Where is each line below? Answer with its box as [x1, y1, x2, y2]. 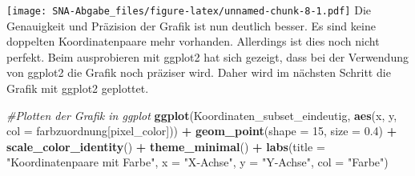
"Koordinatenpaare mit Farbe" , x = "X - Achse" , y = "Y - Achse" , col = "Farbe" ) [6, 154, 389, 170]
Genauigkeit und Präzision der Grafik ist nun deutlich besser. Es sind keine [6, 17, 376, 34]
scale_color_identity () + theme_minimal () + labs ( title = [6, 138, 325, 154]
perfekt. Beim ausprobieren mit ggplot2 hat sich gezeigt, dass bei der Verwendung [6, 48, 409, 65]
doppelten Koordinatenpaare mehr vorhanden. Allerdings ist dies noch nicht [6, 33, 380, 50]
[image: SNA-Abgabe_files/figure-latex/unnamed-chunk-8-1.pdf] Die [6, 2, 371, 18]
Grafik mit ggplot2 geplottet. [6, 80, 149, 97]
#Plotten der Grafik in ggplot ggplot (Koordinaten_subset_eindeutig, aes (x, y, [6, 106, 397, 123]
